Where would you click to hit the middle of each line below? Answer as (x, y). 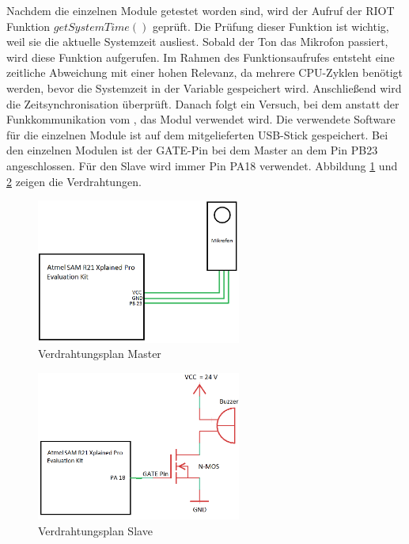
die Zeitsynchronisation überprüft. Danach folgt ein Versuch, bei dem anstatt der (203, 103)
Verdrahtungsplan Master (100, 354)
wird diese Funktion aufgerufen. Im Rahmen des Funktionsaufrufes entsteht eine (201, 57)
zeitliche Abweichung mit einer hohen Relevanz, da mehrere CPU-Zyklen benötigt (204, 72)
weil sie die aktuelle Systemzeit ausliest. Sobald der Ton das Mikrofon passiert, (197, 42)
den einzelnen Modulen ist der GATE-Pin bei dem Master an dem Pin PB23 (192, 150)
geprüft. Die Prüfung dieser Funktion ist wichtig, (271, 26)
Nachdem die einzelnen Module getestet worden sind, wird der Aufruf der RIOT (201, 10)
